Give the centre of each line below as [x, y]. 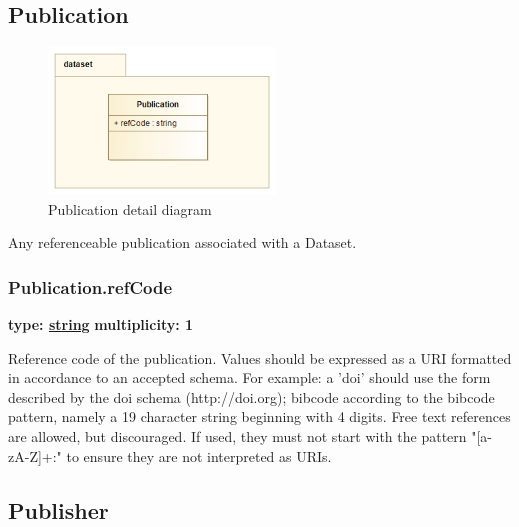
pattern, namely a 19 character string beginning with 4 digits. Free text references [259, 416]
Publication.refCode [90, 286]
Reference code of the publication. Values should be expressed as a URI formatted [260, 357]
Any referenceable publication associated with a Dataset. [182, 242]
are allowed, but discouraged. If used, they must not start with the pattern [237, 435]
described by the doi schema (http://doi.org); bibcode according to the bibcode [251, 396]
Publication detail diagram [130, 208]
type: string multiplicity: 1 [101, 323]
